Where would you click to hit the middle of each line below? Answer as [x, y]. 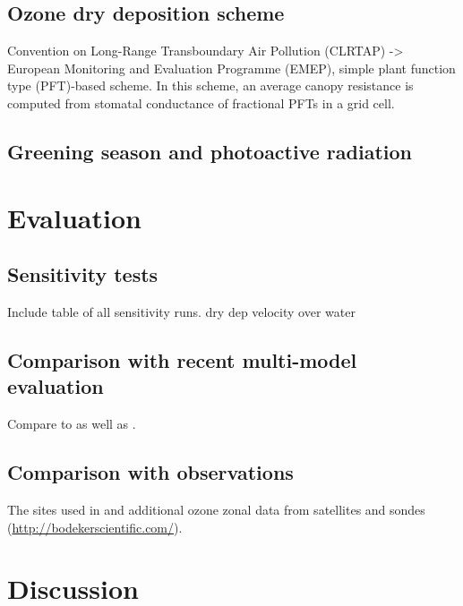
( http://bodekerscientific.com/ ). [95, 527]
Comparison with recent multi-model [182, 359]
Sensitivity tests [83, 274]
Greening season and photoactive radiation [210, 151]
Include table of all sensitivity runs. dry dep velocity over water [181, 311]
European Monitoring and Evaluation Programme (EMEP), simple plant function [231, 68]
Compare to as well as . [72, 424]
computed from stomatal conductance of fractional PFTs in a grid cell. [201, 102]
